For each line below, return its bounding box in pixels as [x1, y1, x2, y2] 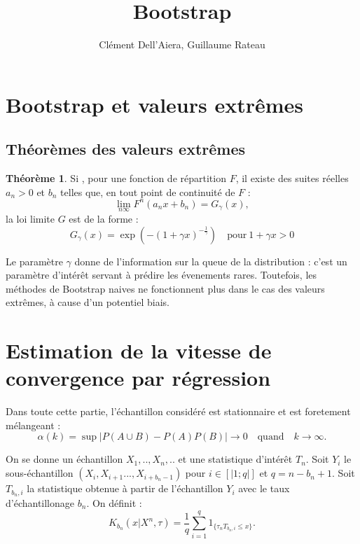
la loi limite [6, 211, 55, 226]
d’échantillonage [6, 495, 75, 510]
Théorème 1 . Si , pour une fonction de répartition [6, 171, 226, 186]
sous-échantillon [6, 466, 74, 480]
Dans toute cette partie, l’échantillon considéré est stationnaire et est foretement [6, 404, 351, 419]
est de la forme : [69, 211, 139, 226]
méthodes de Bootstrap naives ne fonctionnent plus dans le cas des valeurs [6, 281, 325, 295]
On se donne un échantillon [6, 452, 123, 466]
